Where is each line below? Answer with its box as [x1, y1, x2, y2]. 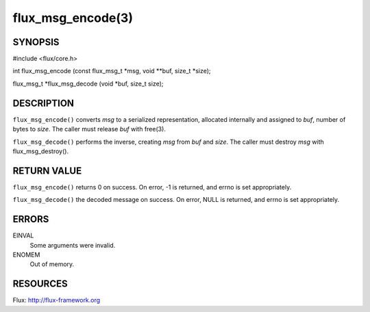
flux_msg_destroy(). [12, 147, 69, 155]
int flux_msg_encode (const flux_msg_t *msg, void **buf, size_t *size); [12, 67, 212, 75]
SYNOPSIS [12, 36, 60, 48]
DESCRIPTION [12, 97, 75, 109]
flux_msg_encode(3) [12, 10, 134, 25]
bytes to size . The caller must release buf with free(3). [12, 125, 166, 133]
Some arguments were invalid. [29, 241, 116, 249]
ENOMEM [12, 250, 40, 259]
